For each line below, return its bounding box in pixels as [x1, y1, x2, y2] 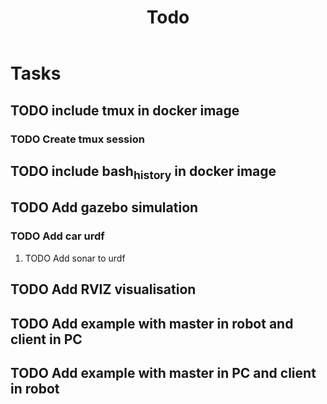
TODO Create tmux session [10, 132, 145, 146]
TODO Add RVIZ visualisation [10, 281, 197, 298]
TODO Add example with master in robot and [10, 315, 294, 332]
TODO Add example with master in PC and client [10, 364, 317, 381]
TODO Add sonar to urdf [24, 252, 126, 264]
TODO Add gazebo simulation [10, 199, 199, 216]
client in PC [10, 331, 83, 348]
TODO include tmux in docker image [10, 102, 240, 119]
